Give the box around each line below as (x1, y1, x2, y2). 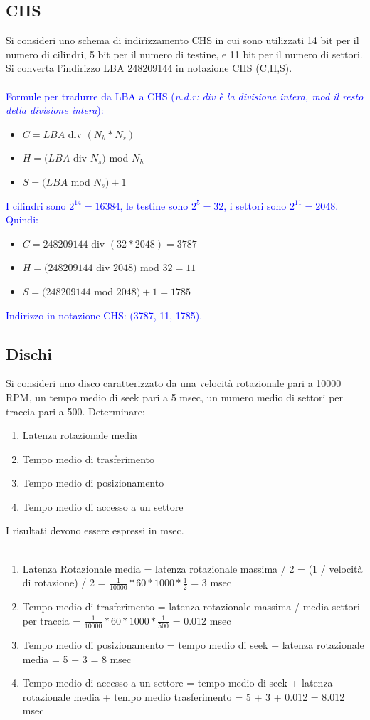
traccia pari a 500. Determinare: (6, 403, 145, 418)
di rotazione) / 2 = (22, 575, 106, 590)
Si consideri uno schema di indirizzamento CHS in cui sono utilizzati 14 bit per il (6, 33, 359, 48)
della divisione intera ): (6, 102, 104, 117)
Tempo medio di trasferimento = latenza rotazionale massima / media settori (22, 599, 360, 614)
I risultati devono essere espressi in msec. (6, 523, 184, 538)
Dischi (6, 342, 52, 364)
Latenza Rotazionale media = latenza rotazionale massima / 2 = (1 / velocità (22, 561, 363, 576)
